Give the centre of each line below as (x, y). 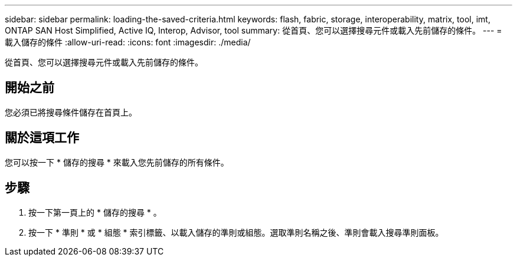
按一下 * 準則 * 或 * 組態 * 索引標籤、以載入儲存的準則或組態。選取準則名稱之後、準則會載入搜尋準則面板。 (236, 232)
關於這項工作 (42, 138)
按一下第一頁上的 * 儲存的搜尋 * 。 (95, 212)
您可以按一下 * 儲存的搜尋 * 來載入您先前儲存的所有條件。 (117, 162)
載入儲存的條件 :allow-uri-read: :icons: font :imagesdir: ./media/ (128, 42)
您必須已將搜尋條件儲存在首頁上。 (71, 112)
